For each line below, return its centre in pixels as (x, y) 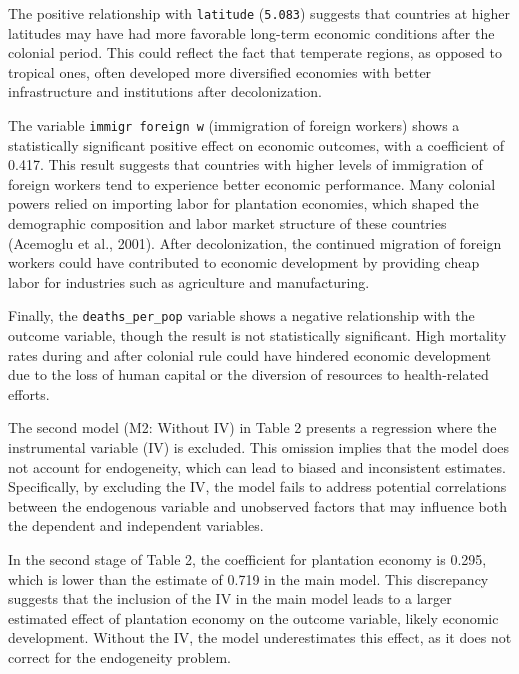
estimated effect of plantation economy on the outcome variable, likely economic (253, 617)
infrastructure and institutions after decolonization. (165, 91)
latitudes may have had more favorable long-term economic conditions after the (251, 32)
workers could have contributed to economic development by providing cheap (244, 262)
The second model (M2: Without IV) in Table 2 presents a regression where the (252, 427)
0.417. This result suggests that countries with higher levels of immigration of (245, 164)
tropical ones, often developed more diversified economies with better (220, 71)
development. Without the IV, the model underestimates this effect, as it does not (260, 637)
